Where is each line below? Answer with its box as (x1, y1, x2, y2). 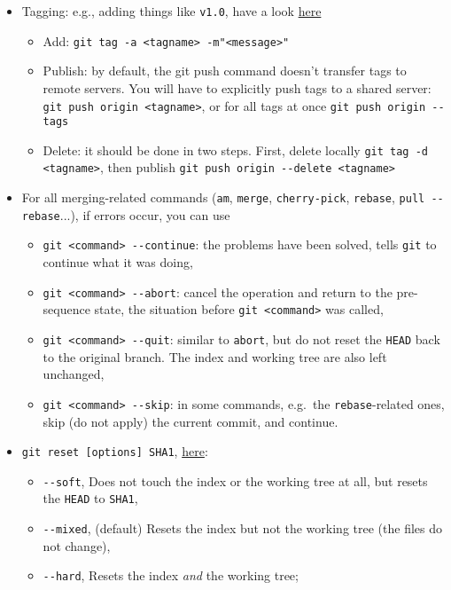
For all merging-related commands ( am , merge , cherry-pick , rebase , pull (21, 188, 425, 207)
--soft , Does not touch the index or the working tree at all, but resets (43, 471, 428, 490)
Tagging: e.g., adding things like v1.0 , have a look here (21, 2, 322, 20)
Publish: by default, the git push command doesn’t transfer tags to (43, 61, 407, 80)
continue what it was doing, (43, 253, 193, 271)
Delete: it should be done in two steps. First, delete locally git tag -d (43, 140, 428, 159)
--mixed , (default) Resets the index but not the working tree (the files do (43, 519, 442, 538)
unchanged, (43, 365, 105, 383)
